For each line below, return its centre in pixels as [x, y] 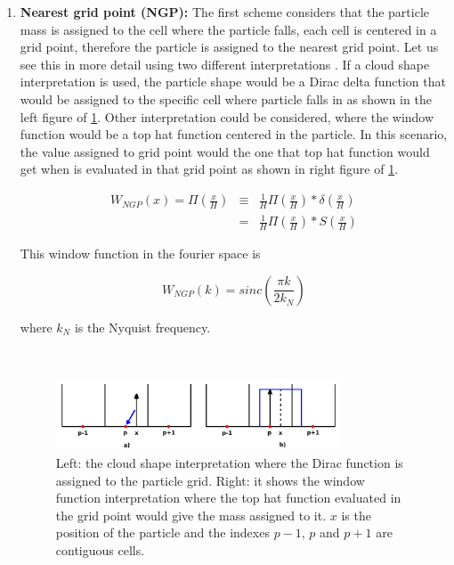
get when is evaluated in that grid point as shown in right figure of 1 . [209, 169]
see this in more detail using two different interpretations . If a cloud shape [225, 64]
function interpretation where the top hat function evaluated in [228, 498]
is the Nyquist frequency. [142, 327]
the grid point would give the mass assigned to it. [191, 515]
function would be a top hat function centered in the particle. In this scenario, [234, 134]
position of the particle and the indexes [162, 532]
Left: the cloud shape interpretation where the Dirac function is [229, 462]
